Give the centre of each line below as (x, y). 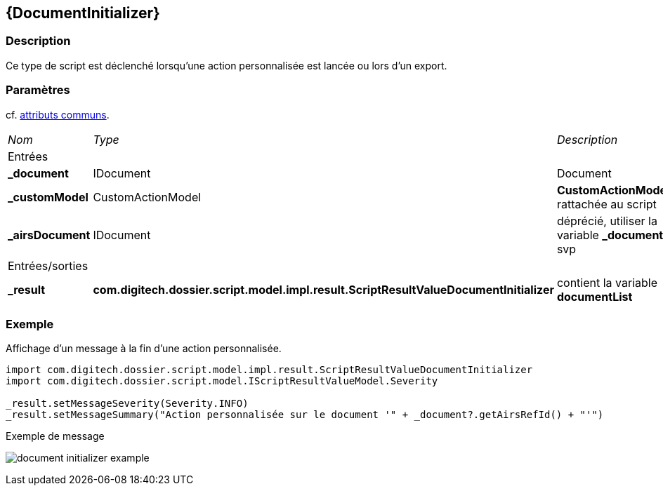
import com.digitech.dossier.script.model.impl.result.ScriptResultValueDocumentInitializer (269, 370)
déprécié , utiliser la (607, 221)
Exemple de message (55, 436)
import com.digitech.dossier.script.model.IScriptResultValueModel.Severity (222, 381)
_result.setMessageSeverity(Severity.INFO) (127, 404)
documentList (595, 296)
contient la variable (607, 282)
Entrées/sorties (48, 265)
